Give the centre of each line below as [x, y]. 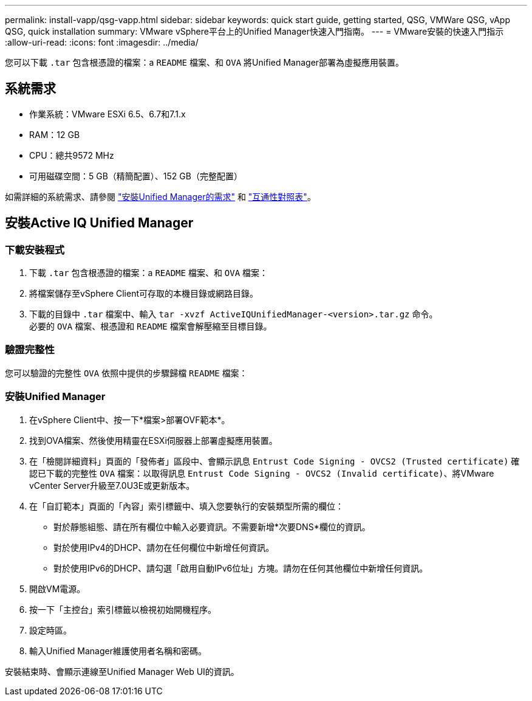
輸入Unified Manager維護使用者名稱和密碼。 [118, 651]
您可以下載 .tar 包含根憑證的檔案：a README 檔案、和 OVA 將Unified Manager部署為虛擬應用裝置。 [205, 62]
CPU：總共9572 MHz [72, 155]
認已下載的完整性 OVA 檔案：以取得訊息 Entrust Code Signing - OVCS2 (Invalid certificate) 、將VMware [262, 473]
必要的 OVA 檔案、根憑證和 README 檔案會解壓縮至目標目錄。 [151, 326]
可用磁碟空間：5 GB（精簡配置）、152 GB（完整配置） [136, 176]
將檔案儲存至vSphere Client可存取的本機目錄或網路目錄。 [144, 294]
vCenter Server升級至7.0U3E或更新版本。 [112, 485]
